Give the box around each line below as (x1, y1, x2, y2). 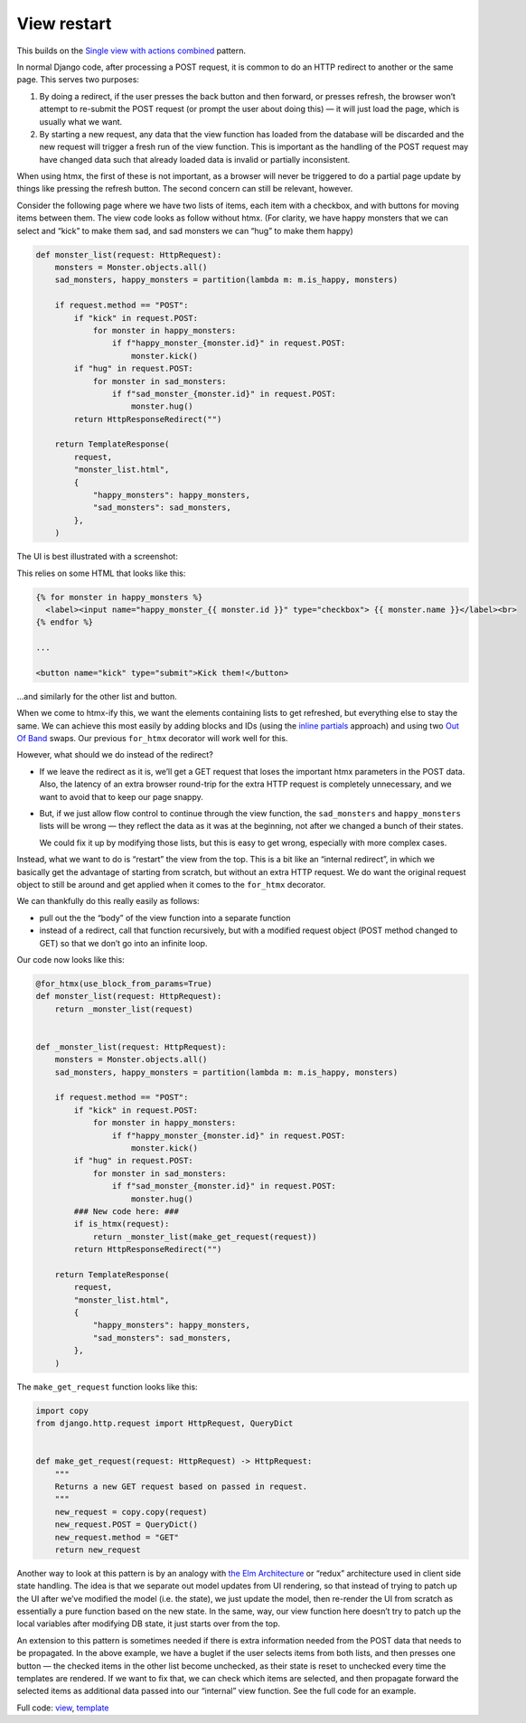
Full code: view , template (16, 1702, 109, 1713)
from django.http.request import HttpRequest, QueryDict (35, 1417, 294, 1428)
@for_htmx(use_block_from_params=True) (35, 978, 212, 989)
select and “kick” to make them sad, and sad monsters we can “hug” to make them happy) (16, 225, 354, 236)
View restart (16, 14, 112, 33)
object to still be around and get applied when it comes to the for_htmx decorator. (16, 879, 326, 890)
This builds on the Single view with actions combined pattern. (16, 45, 247, 56)
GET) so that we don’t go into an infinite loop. (39, 937, 208, 948)
